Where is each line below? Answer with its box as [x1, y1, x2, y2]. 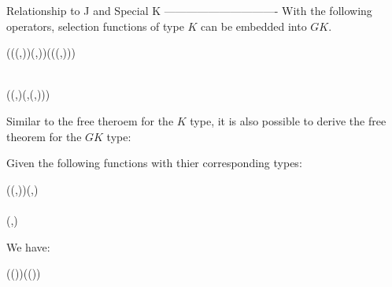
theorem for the [6, 128, 82, 144]
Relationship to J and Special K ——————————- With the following [6, 2, 372, 18]
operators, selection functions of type [6, 17, 184, 34]
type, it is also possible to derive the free [190, 112, 386, 129]
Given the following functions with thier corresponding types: [6, 155, 302, 171]
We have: [6, 238, 50, 255]
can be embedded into [201, 17, 307, 34]
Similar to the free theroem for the [6, 112, 174, 129]
